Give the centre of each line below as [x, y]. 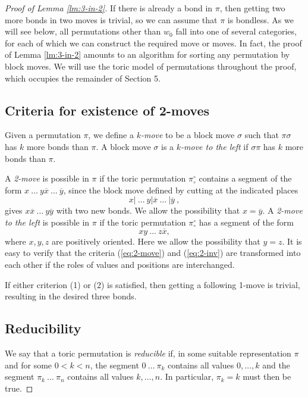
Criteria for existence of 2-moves [107, 110]
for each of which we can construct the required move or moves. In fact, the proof [153, 43]
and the [276, 365]
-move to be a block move [188, 135]
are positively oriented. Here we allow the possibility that [156, 241]
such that [262, 135]
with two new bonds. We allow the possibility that [148, 210]
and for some [29, 365]
